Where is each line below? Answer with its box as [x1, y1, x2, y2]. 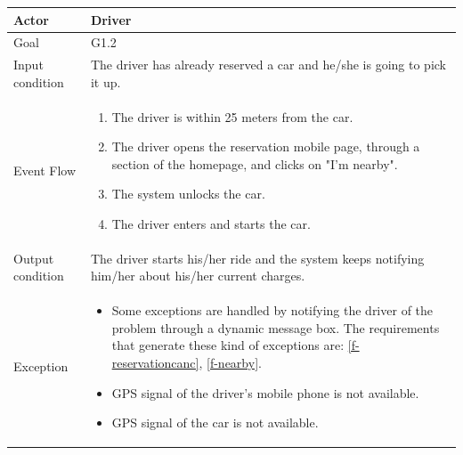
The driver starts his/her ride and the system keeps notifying [90, 248, 425, 267]
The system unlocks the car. [111, 184, 265, 203]
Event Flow [13, 160, 76, 179]
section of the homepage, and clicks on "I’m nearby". [111, 154, 398, 173]
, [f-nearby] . [199, 353, 262, 372]
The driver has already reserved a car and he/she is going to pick [90, 55, 447, 74]
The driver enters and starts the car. [111, 215, 311, 232]
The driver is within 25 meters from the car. [111, 107, 353, 126]
